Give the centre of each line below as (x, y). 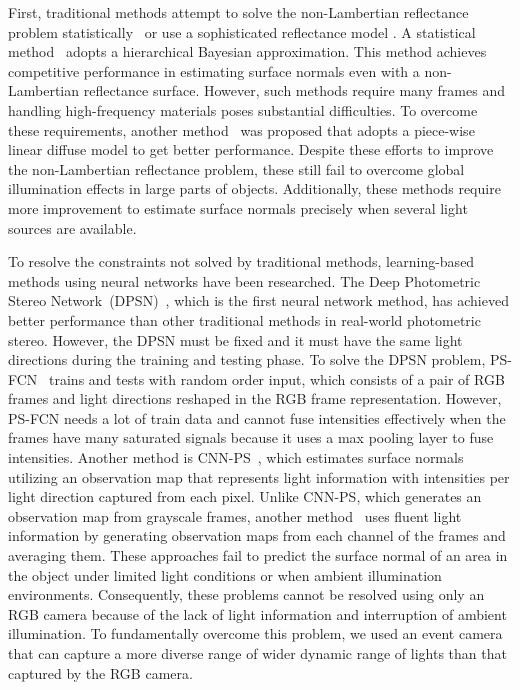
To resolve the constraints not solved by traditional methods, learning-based (241, 261)
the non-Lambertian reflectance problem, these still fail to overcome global (236, 168)
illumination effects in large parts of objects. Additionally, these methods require (254, 188)
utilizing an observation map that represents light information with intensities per (259, 476)
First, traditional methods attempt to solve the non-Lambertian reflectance (238, 12)
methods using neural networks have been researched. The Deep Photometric (244, 280)
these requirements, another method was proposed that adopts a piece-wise (241, 129)
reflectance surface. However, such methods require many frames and (294, 90)
